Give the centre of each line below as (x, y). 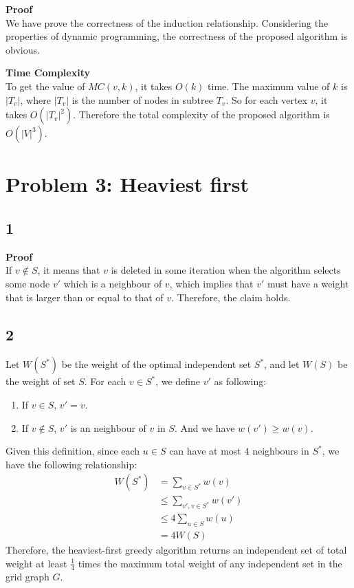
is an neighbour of (108, 427)
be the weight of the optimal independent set (156, 364)
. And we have (204, 427)
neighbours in (281, 451)
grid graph (27, 577)
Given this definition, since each (73, 451)
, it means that (69, 270)
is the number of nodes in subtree (142, 99)
